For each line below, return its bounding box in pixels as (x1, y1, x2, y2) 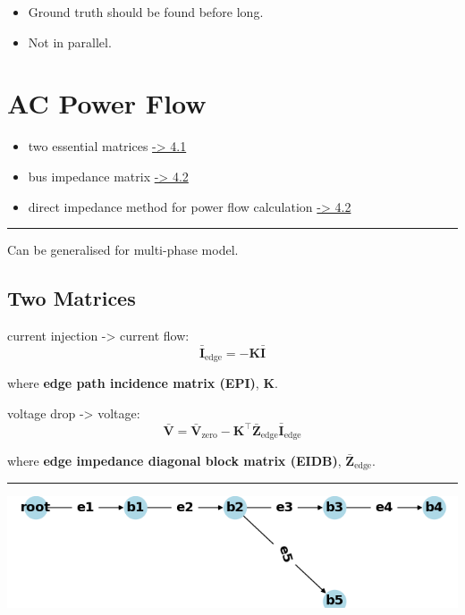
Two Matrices (7, 284, 136, 312)
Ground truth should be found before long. (28, 3, 264, 21)
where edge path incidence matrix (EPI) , (7, 374, 259, 392)
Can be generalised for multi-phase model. (7, 240, 239, 259)
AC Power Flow (7, 85, 207, 122)
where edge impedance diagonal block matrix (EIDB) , (7, 451, 342, 470)
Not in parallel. (28, 32, 112, 51)
